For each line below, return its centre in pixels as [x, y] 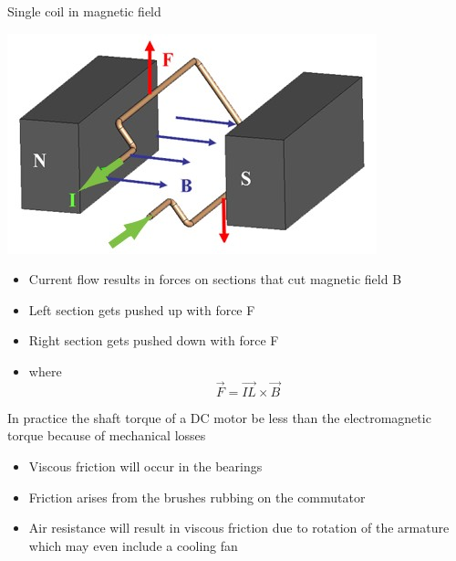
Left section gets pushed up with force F [142, 309]
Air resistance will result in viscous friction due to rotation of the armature [239, 528]
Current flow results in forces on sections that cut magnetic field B [215, 279]
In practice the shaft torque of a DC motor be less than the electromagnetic [219, 417]
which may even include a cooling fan [133, 545]
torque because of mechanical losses [107, 435]
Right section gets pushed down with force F [154, 340]
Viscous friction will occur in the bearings [145, 466]
